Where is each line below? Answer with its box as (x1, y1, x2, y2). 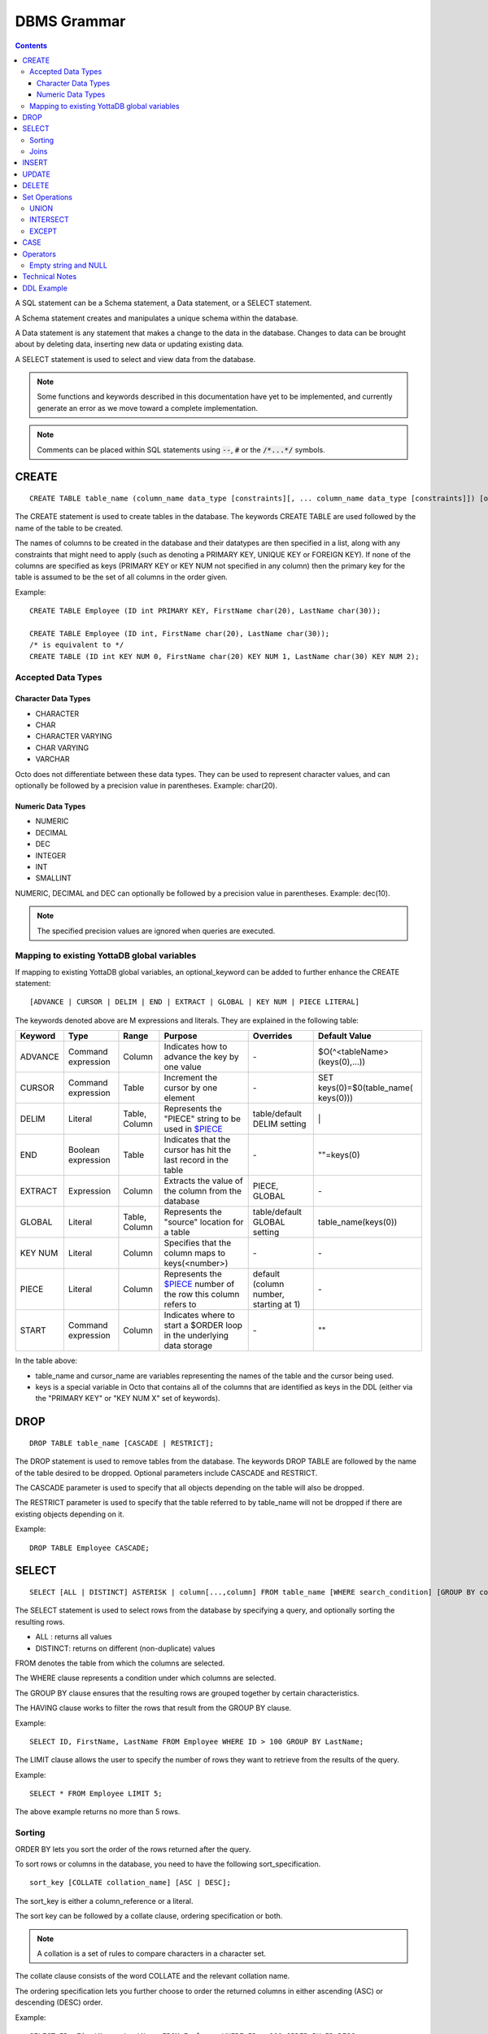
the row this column (163, 1289, 240, 1300)
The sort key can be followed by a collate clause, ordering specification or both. (15, 1911, 283, 1921)
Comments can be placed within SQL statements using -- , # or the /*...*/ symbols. (37, 444, 325, 455)
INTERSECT (29, 215, 69, 225)
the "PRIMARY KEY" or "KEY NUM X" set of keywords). (35, 1394, 220, 1403)
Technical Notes (22, 272, 77, 282)
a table (163, 1227, 190, 1238)
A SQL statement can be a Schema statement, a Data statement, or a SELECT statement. (15, 298, 312, 308)
